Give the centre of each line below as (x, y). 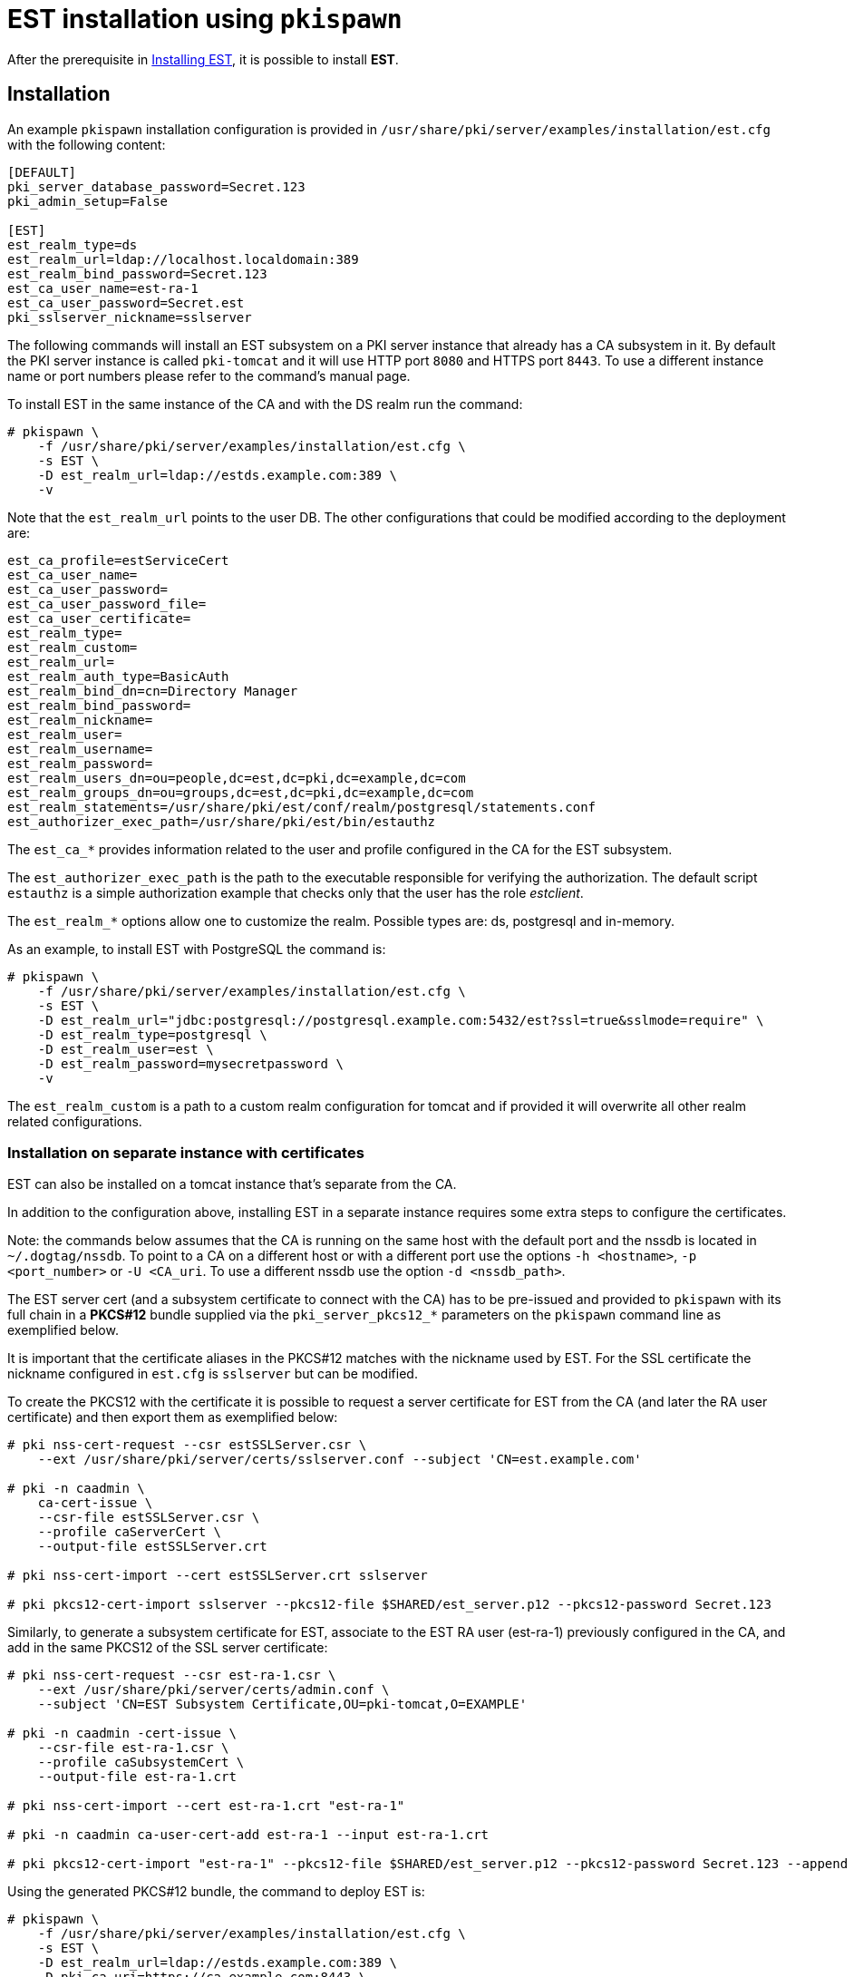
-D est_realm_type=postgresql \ (152, 1034)
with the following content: (87, 144)
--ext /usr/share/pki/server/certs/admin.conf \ (213, 1690)
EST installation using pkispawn (205, 19)
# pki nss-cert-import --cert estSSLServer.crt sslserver (218, 1576)
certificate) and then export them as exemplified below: (173, 1417)
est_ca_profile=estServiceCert (118, 560)
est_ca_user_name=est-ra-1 (103, 288)
